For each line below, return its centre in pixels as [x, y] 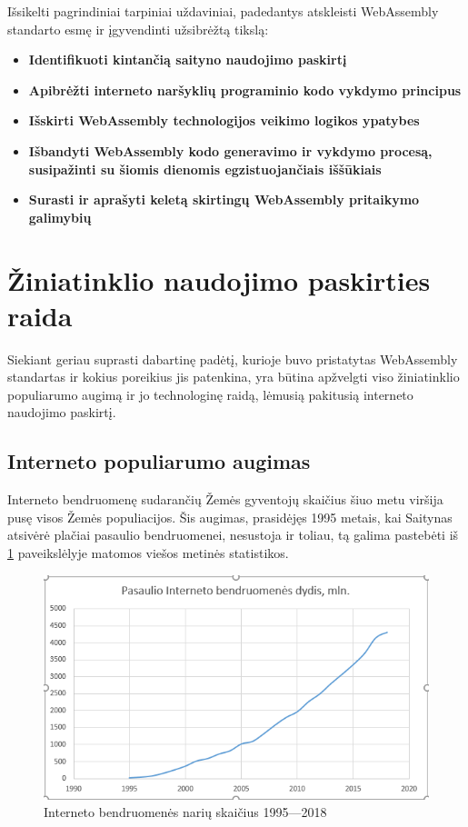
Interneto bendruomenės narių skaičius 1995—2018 [185, 812]
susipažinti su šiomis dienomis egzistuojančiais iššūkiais [205, 169]
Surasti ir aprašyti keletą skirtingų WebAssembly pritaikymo [224, 199]
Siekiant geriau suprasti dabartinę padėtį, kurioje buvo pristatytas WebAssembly [233, 359]
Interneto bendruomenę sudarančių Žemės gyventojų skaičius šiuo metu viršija [225, 499]
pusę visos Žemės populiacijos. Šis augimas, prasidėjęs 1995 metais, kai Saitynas [230, 517]
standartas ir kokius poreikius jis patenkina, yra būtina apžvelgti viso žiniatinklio [234, 377]
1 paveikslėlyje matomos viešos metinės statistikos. [148, 553]
